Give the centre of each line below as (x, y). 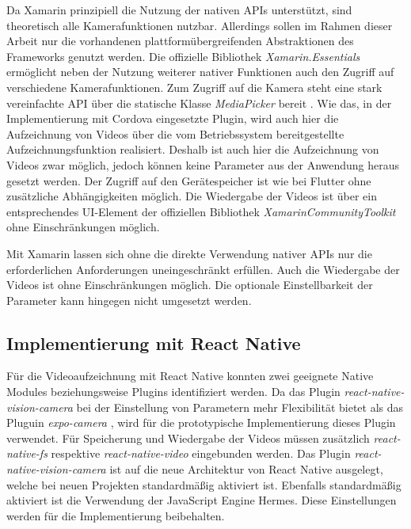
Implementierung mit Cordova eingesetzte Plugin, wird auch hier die (173, 118)
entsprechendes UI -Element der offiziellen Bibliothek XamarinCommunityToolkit (201, 211)
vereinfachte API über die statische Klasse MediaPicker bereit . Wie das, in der (199, 103)
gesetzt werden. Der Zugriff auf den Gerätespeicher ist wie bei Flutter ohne (189, 180)
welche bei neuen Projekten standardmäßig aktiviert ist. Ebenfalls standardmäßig (204, 484)
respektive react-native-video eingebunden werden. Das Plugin (201, 453)
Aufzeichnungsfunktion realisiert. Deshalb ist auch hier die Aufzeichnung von (193, 149)
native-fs (27, 453)
